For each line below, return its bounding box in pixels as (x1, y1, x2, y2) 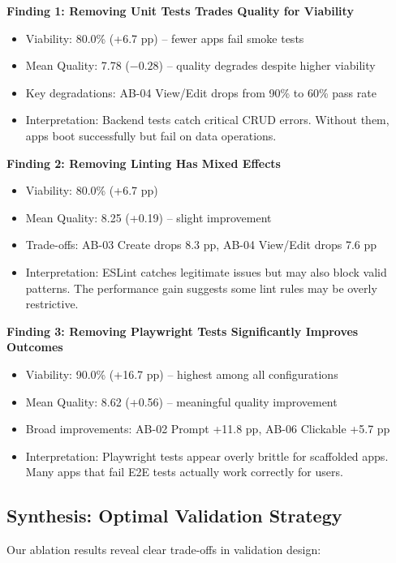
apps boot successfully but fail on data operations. (25, 127, 277, 144)
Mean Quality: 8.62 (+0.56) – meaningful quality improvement (25, 393, 338, 410)
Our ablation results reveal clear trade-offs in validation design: (6, 541, 321, 558)
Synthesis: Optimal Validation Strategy (6, 503, 342, 528)
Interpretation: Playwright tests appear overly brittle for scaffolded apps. (25, 447, 389, 464)
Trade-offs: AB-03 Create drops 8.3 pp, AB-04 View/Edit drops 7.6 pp (25, 236, 377, 253)
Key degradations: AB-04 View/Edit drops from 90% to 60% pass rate (25, 84, 377, 101)
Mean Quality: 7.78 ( (25, 57, 130, 74)
